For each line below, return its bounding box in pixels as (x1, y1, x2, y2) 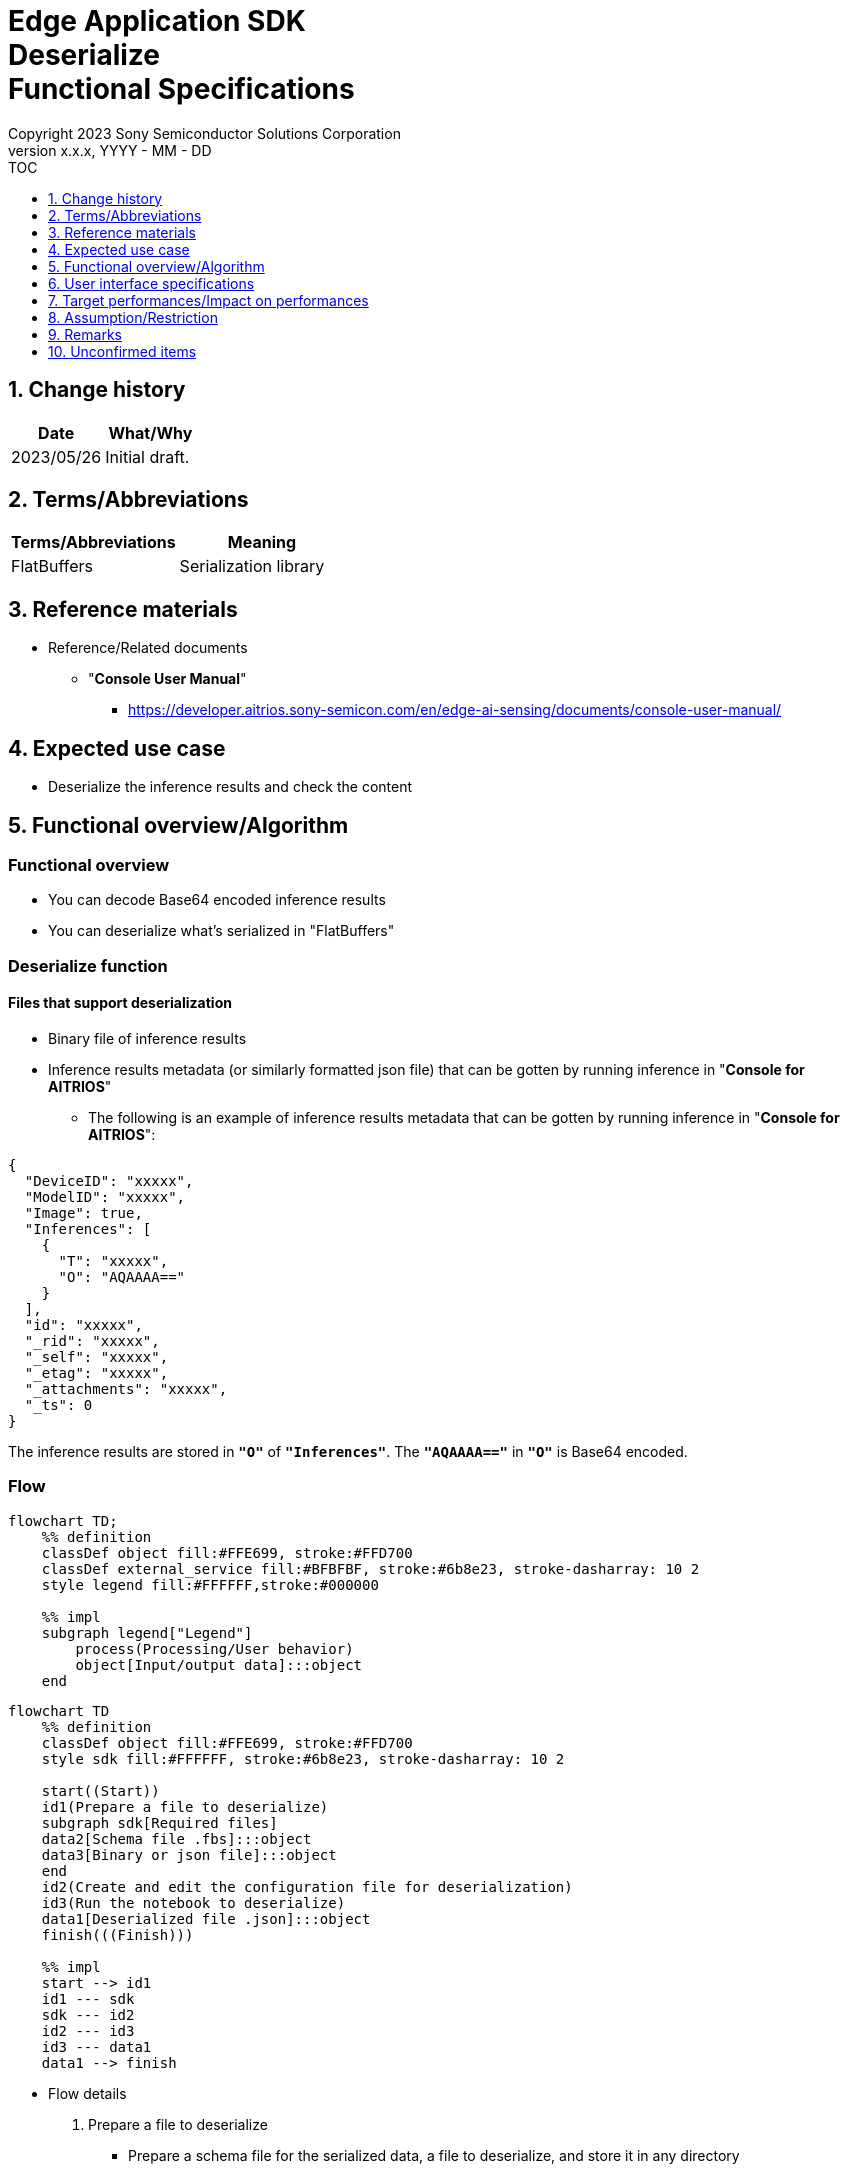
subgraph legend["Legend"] (41, 1624, 253, 1641)
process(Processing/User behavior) (75, 1640, 354, 1657)
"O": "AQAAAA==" (58, 1268, 186, 1285)
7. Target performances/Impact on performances (48, 291, 369, 309)
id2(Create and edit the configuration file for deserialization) (41, 1878, 573, 1895)
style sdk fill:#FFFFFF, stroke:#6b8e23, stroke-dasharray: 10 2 (41, 1750, 565, 1767)
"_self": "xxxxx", (24, 1348, 169, 1365)
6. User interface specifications (48, 274, 255, 292)
